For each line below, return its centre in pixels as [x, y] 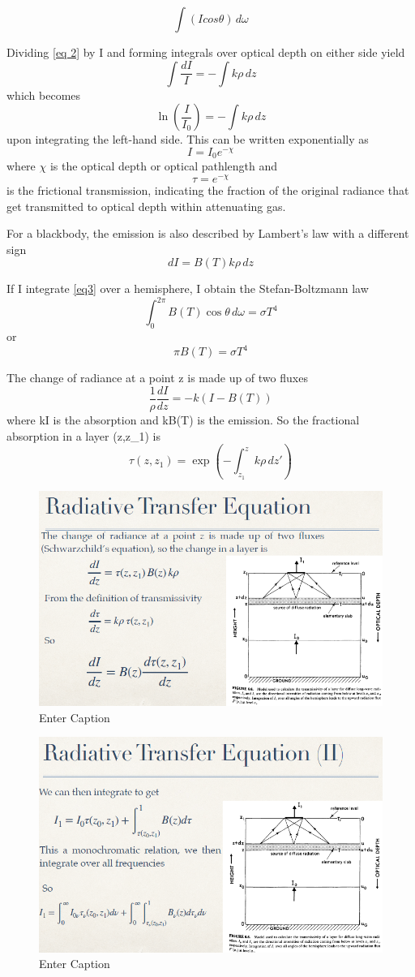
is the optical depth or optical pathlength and [164, 166]
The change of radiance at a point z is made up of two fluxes [157, 378]
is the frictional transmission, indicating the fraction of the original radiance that [208, 189]
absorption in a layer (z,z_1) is [84, 435]
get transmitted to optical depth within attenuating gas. [146, 206]
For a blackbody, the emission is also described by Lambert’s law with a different [208, 233]
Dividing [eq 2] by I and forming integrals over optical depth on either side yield [206, 52]
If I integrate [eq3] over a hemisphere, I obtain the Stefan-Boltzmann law [188, 288]
